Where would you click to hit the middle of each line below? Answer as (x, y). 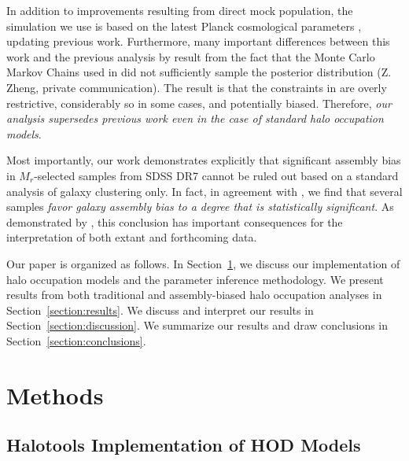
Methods (55, 395)
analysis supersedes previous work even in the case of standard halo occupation (195, 118)
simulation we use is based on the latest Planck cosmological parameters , (184, 26)
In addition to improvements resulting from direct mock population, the (180, 10)
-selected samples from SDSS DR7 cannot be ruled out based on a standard (216, 175)
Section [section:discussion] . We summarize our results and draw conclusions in (197, 325)
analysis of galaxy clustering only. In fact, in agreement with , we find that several (204, 191)
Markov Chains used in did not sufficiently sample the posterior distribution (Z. (199, 72)
